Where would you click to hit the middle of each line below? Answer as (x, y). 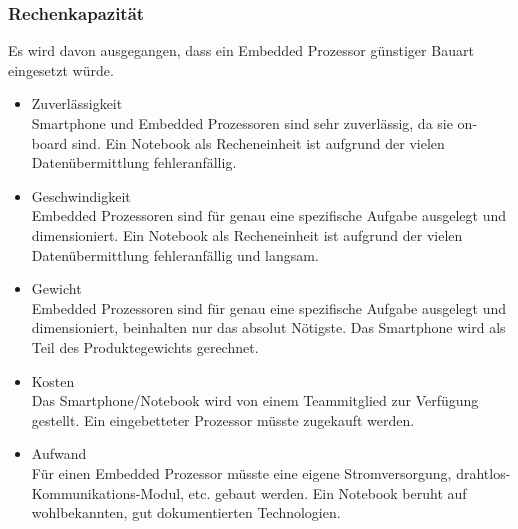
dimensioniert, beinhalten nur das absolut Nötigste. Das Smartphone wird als (268, 327)
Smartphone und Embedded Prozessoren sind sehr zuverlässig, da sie (242, 123)
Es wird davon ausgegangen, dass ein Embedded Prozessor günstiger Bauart (241, 50)
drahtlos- (483, 472)
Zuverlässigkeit (77, 103)
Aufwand (59, 453)
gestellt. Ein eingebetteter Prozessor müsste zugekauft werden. (223, 419)
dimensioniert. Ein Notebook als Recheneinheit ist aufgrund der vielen (247, 234)
